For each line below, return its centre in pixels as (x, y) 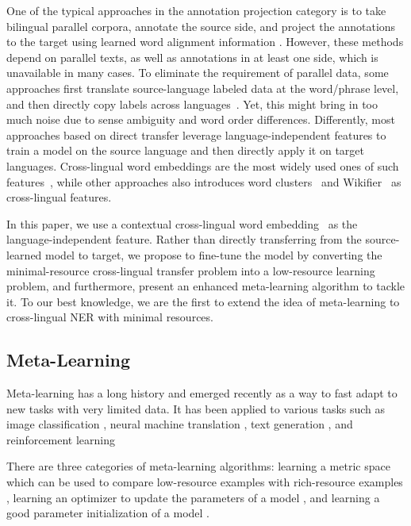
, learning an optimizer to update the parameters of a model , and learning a (193, 497)
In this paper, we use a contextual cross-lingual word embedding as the (182, 223)
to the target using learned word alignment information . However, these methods (205, 42)
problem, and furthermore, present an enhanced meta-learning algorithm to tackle (206, 286)
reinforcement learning (61, 439)
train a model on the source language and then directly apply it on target (185, 150)
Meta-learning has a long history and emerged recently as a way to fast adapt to (202, 393)
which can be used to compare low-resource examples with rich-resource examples (205, 482)
